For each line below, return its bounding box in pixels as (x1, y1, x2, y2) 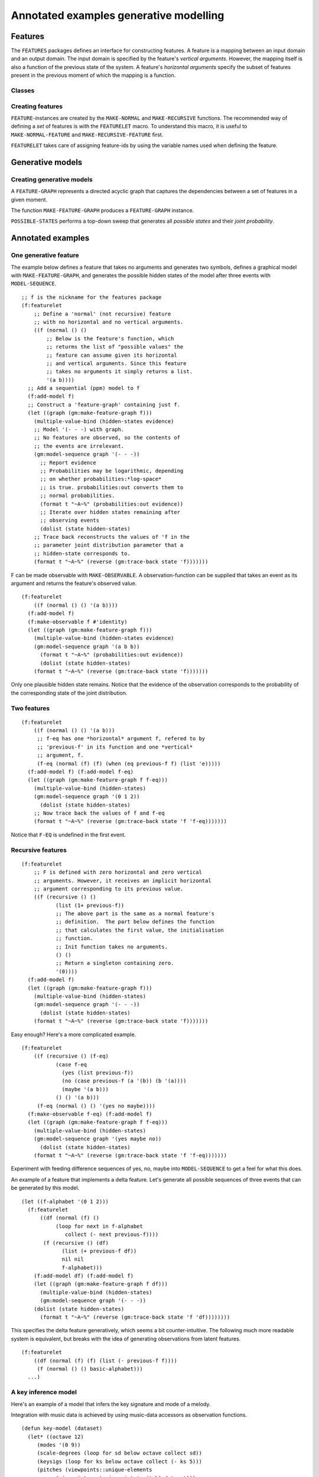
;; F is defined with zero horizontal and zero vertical (33, 869, 202, 876)
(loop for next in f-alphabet (55, 1223, 143, 1229)
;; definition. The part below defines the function (55, 919, 215, 925)
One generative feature (11, 251, 79, 259)
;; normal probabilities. (40, 492, 115, 499)
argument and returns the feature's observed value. (11, 580, 137, 587)
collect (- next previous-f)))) (65, 1231, 159, 1238)
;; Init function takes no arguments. (55, 943, 168, 950)
